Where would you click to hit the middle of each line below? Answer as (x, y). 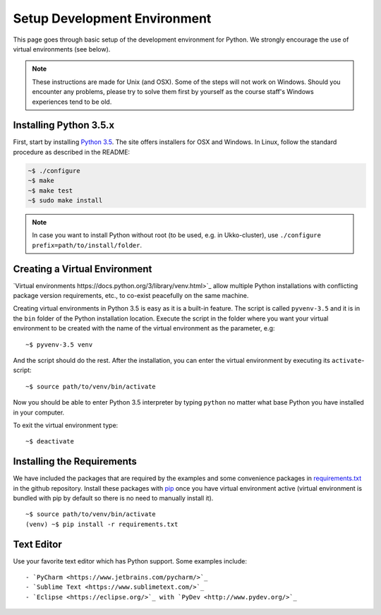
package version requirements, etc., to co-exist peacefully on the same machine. (131, 296)
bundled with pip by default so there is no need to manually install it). (113, 498)
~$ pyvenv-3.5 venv (59, 345)
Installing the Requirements (75, 461)
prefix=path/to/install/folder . (87, 245)
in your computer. (39, 412)
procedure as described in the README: (72, 152)
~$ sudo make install (65, 200)
